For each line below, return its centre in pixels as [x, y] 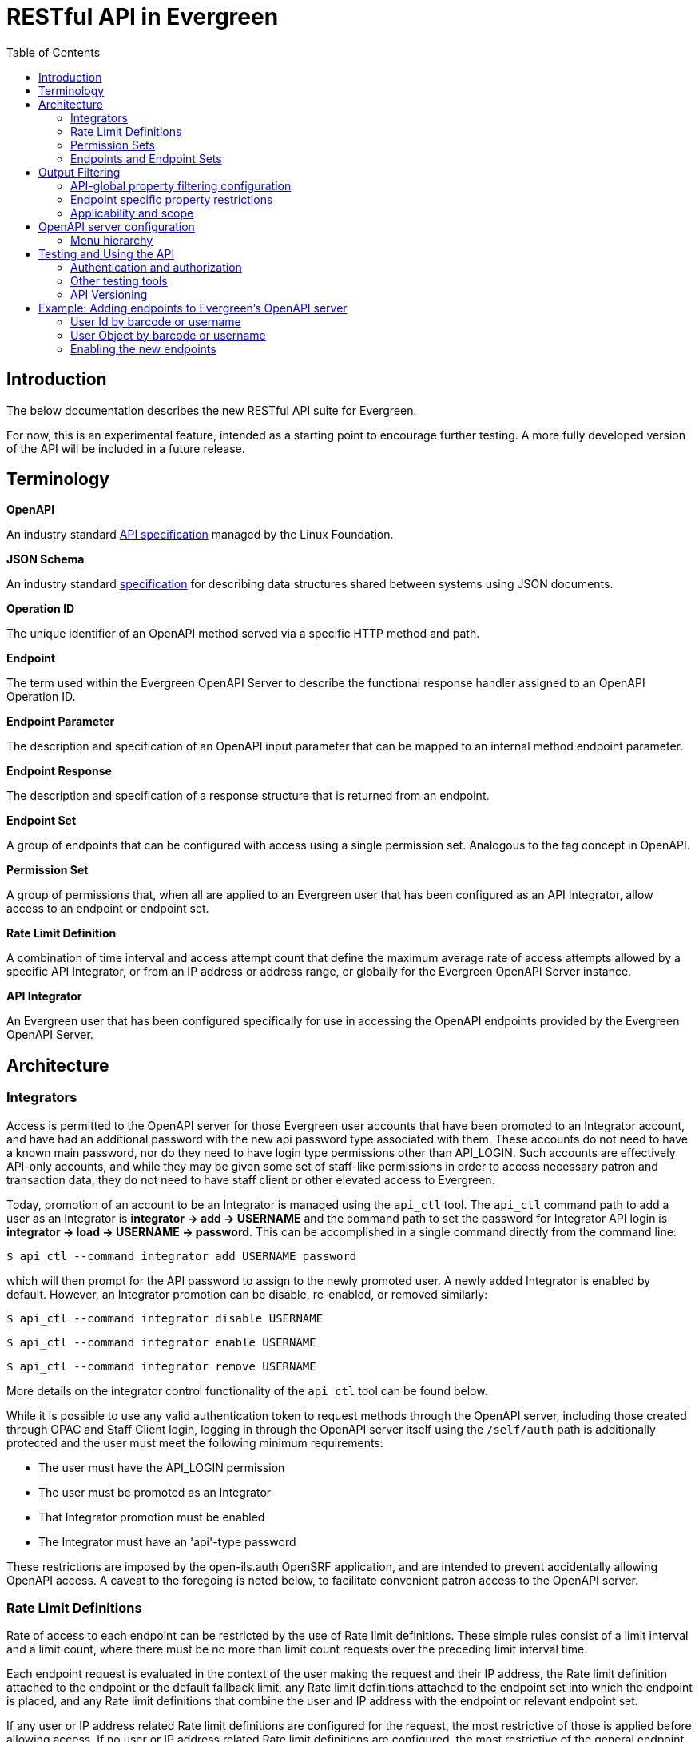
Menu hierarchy [112, 240]
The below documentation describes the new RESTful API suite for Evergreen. [212, 410]
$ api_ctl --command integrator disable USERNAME [165, 1318]
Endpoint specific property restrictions [172, 199]
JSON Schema [46, 559]
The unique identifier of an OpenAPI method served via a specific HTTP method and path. [243, 634]
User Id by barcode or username [156, 321]
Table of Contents [54, 52]
